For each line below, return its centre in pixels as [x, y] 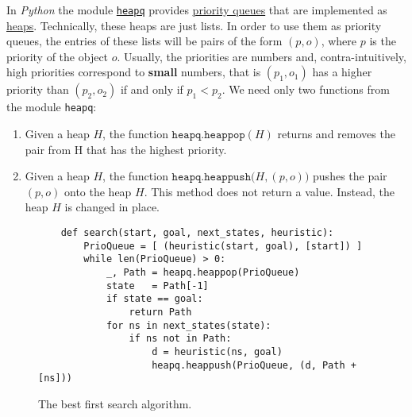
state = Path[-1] [157, 286]
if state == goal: [154, 299]
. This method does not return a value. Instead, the [270, 191]
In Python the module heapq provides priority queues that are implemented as [197, 10]
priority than [38, 89]
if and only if [152, 89]
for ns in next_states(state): [189, 325]
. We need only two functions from [306, 89]
